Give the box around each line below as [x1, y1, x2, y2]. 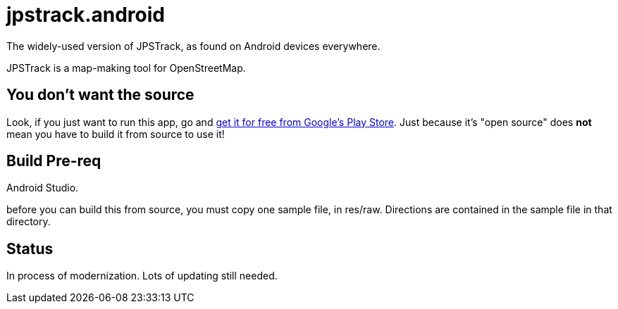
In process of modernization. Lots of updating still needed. [6, 270, 278, 282]
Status [6, 239, 54, 258]
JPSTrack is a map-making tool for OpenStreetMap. [6, 61, 246, 74]
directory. [6, 215, 51, 228]
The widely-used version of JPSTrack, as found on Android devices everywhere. [6, 39, 381, 52]
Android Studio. [6, 182, 79, 194]
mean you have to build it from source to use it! [6, 127, 225, 140]
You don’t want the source [6, 86, 194, 104]
